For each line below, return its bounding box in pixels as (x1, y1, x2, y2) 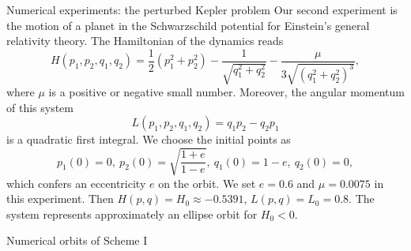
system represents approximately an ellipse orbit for (6, 205, 258, 222)
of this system (6, 99, 74, 115)
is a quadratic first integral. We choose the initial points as (6, 131, 291, 148)
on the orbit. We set (158, 174, 256, 191)
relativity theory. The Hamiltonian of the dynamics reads (6, 32, 284, 49)
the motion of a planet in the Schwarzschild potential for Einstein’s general (6, 17, 370, 33)
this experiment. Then (6, 190, 114, 207)
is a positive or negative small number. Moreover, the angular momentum (48, 84, 405, 100)
